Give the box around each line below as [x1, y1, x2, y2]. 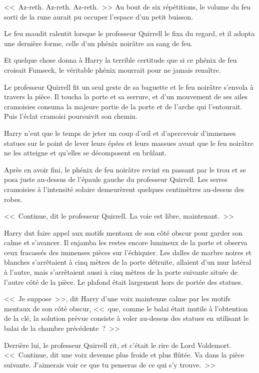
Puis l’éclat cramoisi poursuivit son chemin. [4, 111, 137, 121]
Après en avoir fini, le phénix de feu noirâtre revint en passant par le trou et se [4, 164, 246, 174]
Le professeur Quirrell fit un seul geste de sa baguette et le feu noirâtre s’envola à [4, 81, 254, 92]
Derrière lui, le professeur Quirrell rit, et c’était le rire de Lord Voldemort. [4, 339, 231, 350]
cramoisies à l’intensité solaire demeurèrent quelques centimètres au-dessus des [4, 183, 244, 194]
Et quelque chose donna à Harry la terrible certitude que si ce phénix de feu [4, 55, 237, 65]
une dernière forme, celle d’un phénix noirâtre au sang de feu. [4, 38, 193, 48]
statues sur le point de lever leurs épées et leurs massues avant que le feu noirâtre [4, 137, 253, 148]
